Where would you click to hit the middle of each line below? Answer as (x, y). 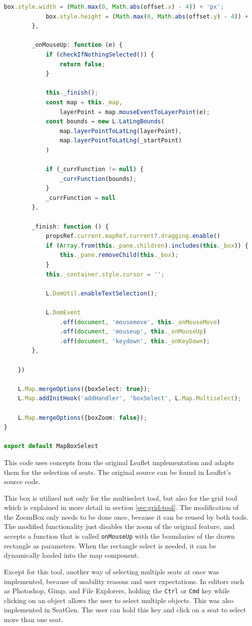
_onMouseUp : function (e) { (77, 45)
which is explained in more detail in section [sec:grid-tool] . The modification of (121, 507)
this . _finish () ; (72, 93)
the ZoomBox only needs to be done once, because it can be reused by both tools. (126, 517)
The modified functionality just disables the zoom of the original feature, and (119, 526)
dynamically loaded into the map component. (72, 555)
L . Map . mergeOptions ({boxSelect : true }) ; (84, 389)
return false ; (82, 64)
